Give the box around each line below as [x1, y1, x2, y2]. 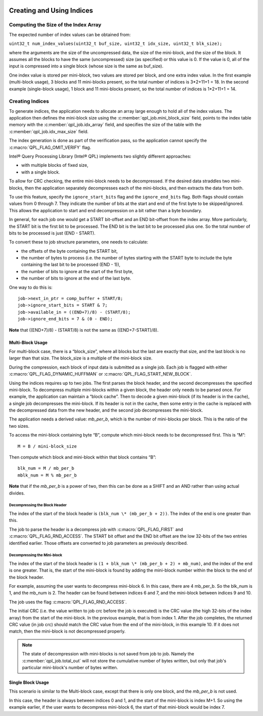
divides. [9, 490, 25, 496]
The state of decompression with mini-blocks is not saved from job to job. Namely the [22, 651, 194, 657]
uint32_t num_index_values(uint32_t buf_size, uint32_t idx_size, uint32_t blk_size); [9, 41, 223, 46]
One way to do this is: [9, 284, 53, 290]
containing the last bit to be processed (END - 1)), [21, 261, 121, 268]
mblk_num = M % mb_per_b [18, 472, 77, 478]
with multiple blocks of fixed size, [21, 162, 89, 168]
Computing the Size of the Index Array [9, 21, 102, 28]
